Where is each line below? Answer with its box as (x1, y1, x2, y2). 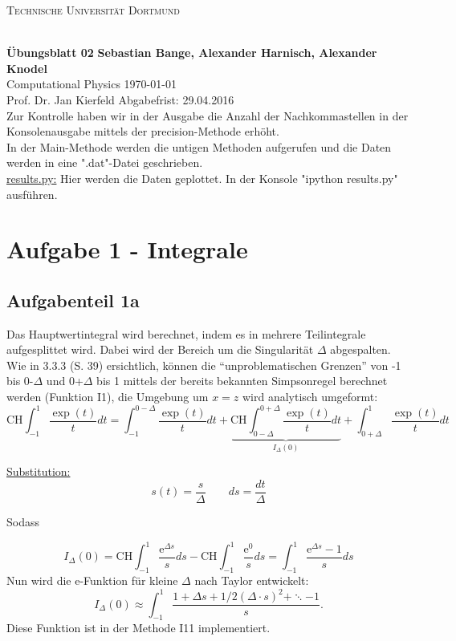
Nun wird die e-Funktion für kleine (6, 571, 178, 588)
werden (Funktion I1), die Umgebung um (6, 388, 209, 405)
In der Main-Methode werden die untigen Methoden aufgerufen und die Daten (6, 138, 392, 155)
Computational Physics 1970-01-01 (6, 75, 177, 92)
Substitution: (6, 463, 71, 480)
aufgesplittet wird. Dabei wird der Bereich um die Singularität (6, 341, 314, 358)
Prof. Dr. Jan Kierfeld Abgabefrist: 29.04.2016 (6, 91, 234, 108)
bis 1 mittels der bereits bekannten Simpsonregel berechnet (96, 372, 388, 389)
